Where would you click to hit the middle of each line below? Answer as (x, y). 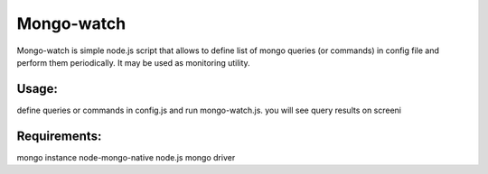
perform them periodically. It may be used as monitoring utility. (133, 62)
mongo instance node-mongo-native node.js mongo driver (126, 157)
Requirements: (59, 136)
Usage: (38, 89)
